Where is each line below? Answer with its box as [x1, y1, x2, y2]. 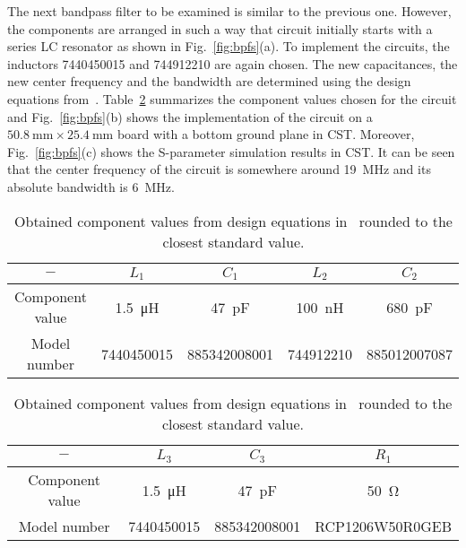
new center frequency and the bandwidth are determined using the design [7, 72, 411, 91]
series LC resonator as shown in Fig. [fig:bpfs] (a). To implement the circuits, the [7, 37, 450, 56]
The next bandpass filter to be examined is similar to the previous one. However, [7, 2, 452, 20]
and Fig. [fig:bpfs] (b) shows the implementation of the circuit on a [7, 107, 373, 126]
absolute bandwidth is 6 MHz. [7, 177, 175, 196]
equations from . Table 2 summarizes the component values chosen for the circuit [7, 89, 457, 108]
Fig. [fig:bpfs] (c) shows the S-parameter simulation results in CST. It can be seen [7, 142, 455, 161]
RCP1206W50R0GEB [315, 516, 452, 537]
